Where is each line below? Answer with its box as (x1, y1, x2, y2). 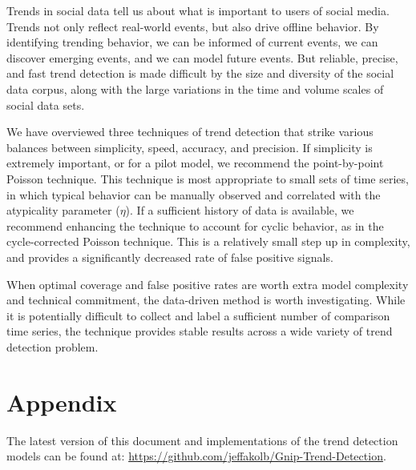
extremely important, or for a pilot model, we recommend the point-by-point (6, 155, 384, 171)
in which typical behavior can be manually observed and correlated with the (6, 186, 381, 203)
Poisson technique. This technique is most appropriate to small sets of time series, (6, 170, 409, 187)
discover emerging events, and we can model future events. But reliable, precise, (6, 49, 398, 66)
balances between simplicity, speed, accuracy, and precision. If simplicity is (6, 139, 373, 155)
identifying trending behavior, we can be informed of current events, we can (6, 34, 378, 50)
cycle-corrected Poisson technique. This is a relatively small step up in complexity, (6, 233, 410, 250)
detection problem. (6, 338, 99, 355)
